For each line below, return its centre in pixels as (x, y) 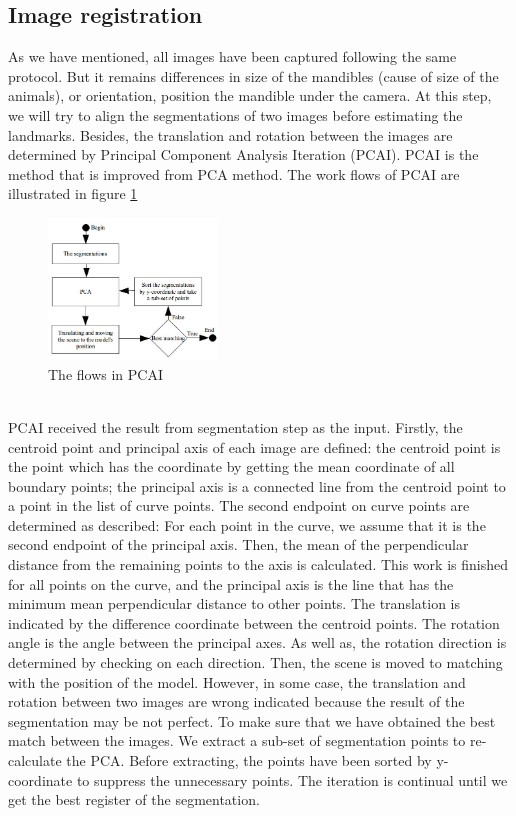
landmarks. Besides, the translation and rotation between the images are (230, 134)
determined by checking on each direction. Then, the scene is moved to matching (255, 662)
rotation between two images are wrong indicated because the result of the (236, 701)
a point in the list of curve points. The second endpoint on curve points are (239, 505)
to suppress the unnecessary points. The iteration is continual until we (292, 779)
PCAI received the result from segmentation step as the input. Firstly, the (235, 426)
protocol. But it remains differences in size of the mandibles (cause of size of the (253, 75)
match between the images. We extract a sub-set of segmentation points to (237, 740)
